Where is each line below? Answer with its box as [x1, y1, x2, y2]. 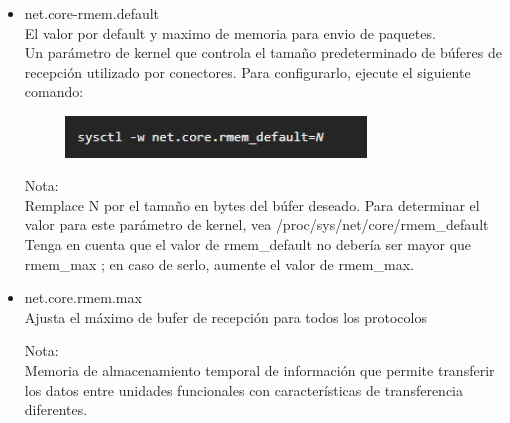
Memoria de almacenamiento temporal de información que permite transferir [24, 360, 495, 381]
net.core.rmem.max [24, 287, 142, 308]
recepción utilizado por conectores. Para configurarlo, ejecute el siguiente [24, 61, 471, 82]
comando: [24, 81, 84, 102]
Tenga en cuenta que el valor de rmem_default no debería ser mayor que [24, 234, 472, 255]
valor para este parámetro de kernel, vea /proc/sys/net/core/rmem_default [24, 214, 489, 235]
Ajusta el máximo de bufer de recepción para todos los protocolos [24, 306, 427, 327]
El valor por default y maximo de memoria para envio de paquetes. [24, 22, 436, 43]
